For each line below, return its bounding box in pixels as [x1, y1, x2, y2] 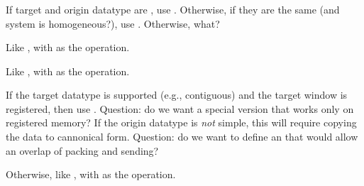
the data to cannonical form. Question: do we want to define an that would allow [6, 129, 358, 144]
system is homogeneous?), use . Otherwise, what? [6, 16, 220, 31]
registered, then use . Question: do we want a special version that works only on [6, 101, 354, 116]
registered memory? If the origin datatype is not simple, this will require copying [6, 115, 357, 130]
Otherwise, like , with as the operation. [6, 167, 176, 182]
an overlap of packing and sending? [6, 143, 159, 158]
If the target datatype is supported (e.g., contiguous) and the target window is [6, 87, 348, 102]
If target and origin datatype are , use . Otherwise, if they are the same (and [6, 1, 340, 16]
